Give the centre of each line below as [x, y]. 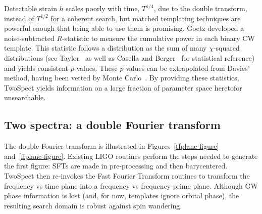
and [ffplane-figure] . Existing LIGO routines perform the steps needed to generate [131, 156]
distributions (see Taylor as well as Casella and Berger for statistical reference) [129, 57]
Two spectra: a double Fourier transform [112, 125]
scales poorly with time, [103, 8]
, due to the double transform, [200, 8]
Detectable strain [31, 8]
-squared [226, 48]
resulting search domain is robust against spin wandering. [93, 205]
